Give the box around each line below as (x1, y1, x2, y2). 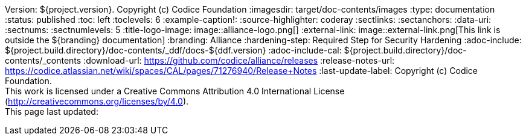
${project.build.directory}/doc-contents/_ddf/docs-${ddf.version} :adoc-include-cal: (5, 45, 342, 55)
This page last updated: (5, 106, 98, 117)
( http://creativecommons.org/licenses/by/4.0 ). (5, 96, 189, 106)
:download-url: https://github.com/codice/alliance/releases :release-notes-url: (83, 55, 395, 65)
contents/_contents (5, 55, 82, 65)
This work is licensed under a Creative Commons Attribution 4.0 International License (5, 86, 345, 96)
